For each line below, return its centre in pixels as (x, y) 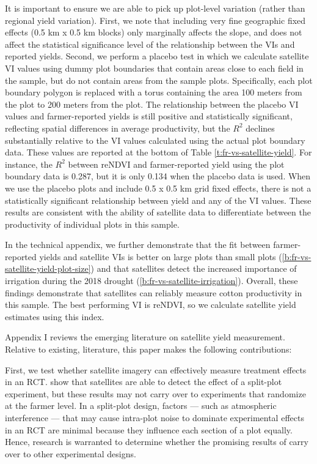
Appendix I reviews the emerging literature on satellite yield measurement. (145, 337)
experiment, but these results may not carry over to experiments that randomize (155, 393)
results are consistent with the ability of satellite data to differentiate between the (158, 212)
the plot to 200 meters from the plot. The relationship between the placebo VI (152, 104)
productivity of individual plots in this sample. (92, 224)
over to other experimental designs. (71, 453)
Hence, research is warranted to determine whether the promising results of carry (157, 442)
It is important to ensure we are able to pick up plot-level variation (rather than (155, 8)
